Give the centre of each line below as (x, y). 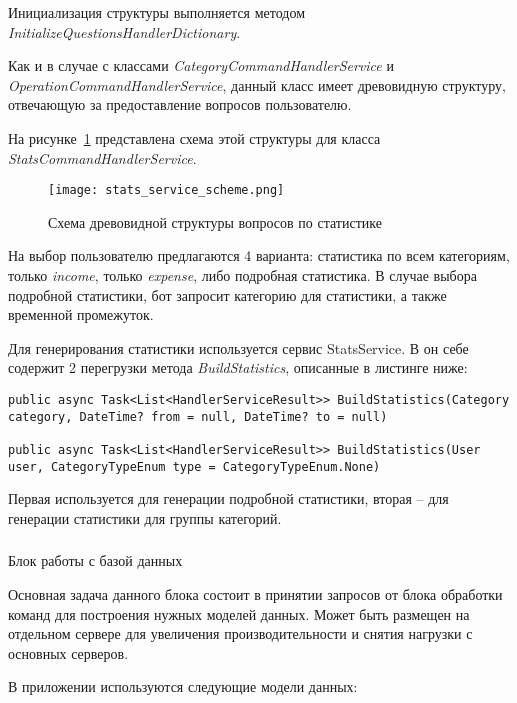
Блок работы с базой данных (95, 560)
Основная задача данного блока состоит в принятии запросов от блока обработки (255, 593)
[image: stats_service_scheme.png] (166, 190)
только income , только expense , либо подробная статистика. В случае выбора (242, 275)
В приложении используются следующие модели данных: (183, 686)
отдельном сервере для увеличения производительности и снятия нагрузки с (240, 633)
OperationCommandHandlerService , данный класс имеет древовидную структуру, (257, 84)
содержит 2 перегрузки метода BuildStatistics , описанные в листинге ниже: (238, 367)
